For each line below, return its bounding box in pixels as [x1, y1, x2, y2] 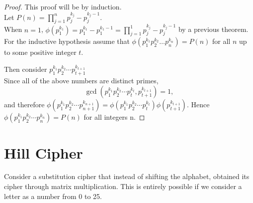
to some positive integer [4, 47, 77, 57]
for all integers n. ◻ [84, 112, 145, 122]
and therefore [4, 99, 45, 110]
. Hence [186, 99, 210, 110]
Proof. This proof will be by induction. [4, 1, 122, 11]
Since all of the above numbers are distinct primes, [4, 75, 159, 85]
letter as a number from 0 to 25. [4, 191, 102, 201]
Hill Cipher [4, 142, 83, 163]
